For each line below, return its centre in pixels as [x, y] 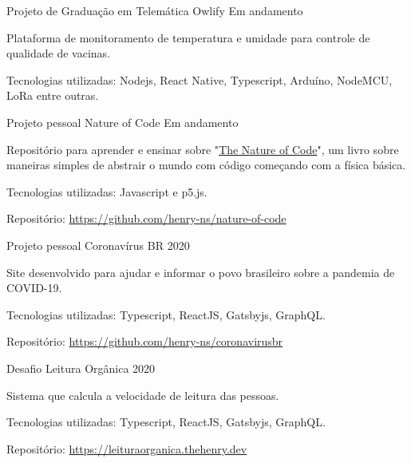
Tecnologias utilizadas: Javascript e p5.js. [107, 191]
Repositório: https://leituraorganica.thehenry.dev [127, 448]
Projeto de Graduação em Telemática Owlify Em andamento [155, 10]
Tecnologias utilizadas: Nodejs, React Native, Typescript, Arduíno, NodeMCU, [200, 79]
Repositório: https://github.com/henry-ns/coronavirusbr [145, 341]
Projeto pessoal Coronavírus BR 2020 [98, 245]
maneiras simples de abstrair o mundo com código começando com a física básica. [206, 165]
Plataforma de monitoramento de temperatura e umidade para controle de [188, 37]
